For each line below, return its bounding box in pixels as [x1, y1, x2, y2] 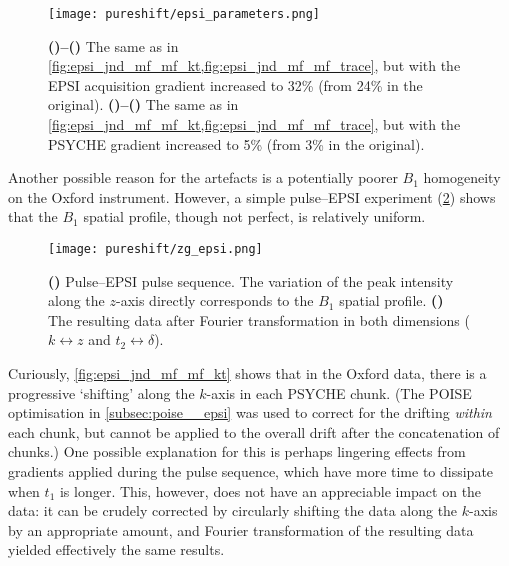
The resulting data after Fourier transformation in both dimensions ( [48, 309, 470, 330]
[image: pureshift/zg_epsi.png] [48, 242, 263, 256]
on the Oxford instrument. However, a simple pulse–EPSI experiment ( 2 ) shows [8, 186, 496, 207]
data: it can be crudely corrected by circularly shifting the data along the [8, 500, 458, 521]
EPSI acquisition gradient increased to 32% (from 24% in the [48, 74, 423, 95]
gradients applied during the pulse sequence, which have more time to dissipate [8, 461, 494, 481]
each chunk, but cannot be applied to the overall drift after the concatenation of [8, 421, 500, 442]
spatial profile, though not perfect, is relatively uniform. [83, 206, 426, 227]
